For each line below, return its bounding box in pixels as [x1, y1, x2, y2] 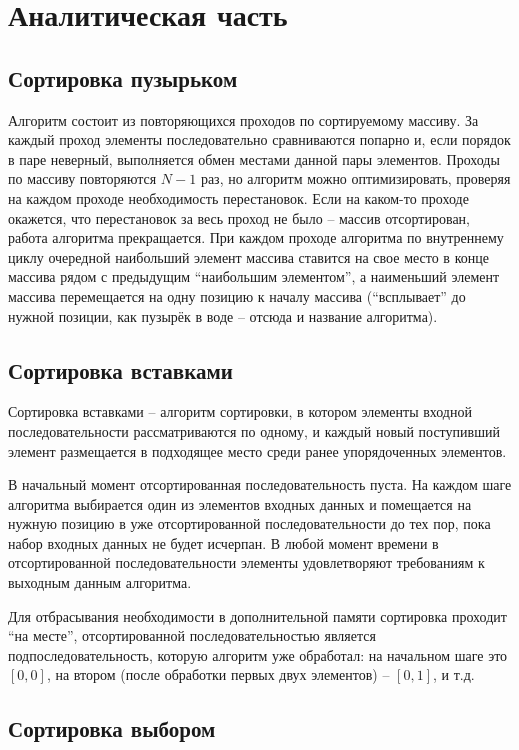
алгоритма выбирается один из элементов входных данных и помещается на [8, 493, 472, 514]
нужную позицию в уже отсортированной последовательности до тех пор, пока [8, 513, 491, 534]
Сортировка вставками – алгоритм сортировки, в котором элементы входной [8, 401, 472, 422]
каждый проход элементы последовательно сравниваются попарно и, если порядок [8, 129, 511, 150]
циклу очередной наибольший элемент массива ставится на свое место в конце [8, 246, 489, 267]
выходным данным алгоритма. [8, 572, 192, 593]
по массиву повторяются [8, 168, 157, 189]
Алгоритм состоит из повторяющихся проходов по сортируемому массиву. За [8, 109, 479, 130]
